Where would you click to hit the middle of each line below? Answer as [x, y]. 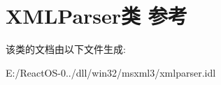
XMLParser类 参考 [97, 16]
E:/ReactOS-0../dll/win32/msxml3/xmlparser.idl [111, 72]
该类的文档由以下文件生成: [66, 49]
